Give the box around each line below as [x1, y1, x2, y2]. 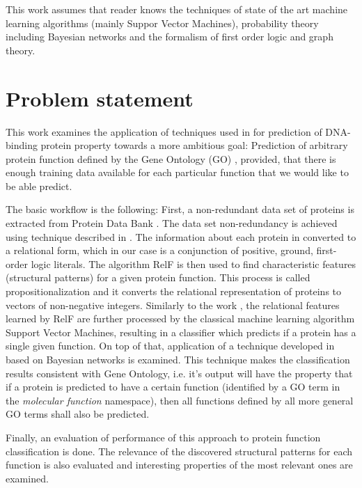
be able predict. [6, 178, 72, 193]
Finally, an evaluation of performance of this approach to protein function [6, 430, 321, 444]
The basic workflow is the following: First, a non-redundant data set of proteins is [6, 202, 354, 217]
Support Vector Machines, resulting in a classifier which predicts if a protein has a [6, 324, 356, 339]
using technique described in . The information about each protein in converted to [6, 229, 356, 244]
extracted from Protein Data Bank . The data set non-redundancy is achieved [6, 216, 338, 230]
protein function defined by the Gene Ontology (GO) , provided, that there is [6, 151, 336, 166]
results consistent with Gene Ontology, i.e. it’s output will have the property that [6, 365, 353, 380]
